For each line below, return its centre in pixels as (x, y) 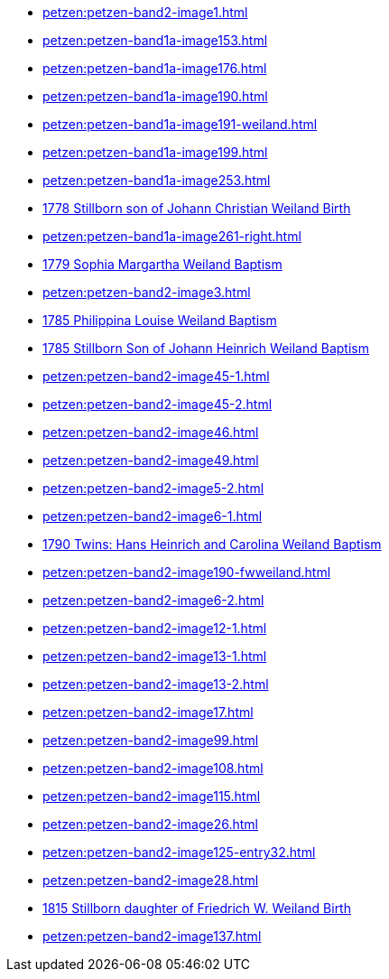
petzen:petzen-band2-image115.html (152, 796)
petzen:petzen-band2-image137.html (152, 936)
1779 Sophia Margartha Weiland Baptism (162, 264)
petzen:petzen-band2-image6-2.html (153, 600)
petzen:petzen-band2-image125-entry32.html (179, 852)
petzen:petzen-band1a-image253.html (157, 180)
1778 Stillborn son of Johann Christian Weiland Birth (197, 208)
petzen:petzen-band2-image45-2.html (157, 404)
